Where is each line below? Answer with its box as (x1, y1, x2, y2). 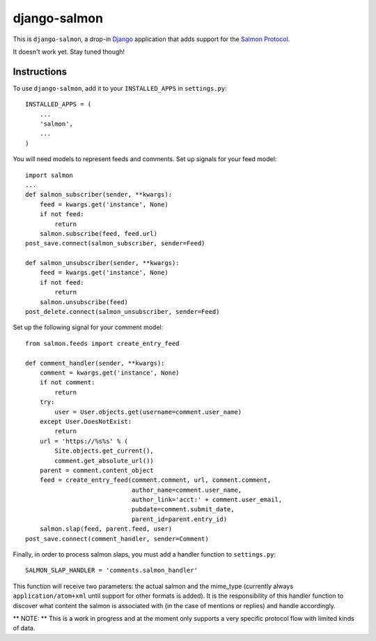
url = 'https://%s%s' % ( (39, 437, 129, 445)
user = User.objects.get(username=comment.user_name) (54, 408, 242, 416)
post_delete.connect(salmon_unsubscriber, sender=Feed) (25, 308, 220, 316)
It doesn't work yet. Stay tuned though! (13, 47, 125, 56)
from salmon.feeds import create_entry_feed (25, 339, 180, 347)
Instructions (13, 66, 68, 77)
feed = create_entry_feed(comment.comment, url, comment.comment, (39, 476, 272, 484)
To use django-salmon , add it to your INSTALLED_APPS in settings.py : (13, 84, 228, 92)
